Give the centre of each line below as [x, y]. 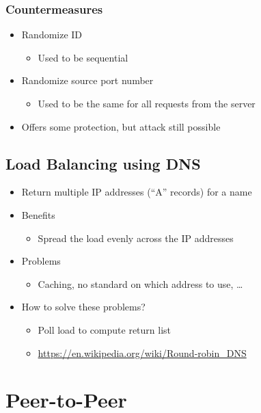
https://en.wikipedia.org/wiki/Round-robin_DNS [142, 352]
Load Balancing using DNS [103, 163]
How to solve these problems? [83, 307]
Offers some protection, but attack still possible [121, 126]
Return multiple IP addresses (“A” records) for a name [137, 192]
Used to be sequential [83, 57]
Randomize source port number [87, 80]
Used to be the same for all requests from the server [147, 103]
